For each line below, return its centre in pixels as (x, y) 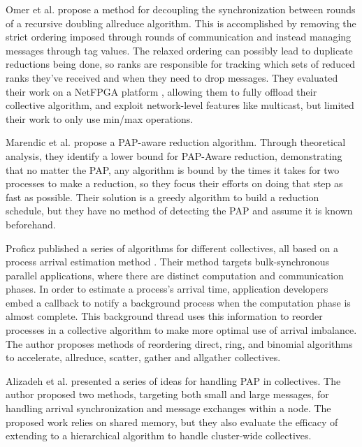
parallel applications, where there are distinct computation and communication (175, 275)
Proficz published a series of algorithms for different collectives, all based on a (172, 248)
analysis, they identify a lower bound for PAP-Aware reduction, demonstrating (174, 155)
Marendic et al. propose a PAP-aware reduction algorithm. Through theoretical (176, 142)
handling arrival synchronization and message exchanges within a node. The (168, 408)
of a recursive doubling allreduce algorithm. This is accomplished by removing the (181, 23)
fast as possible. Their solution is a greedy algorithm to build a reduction (162, 197)
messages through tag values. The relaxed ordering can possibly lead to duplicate (179, 50)
